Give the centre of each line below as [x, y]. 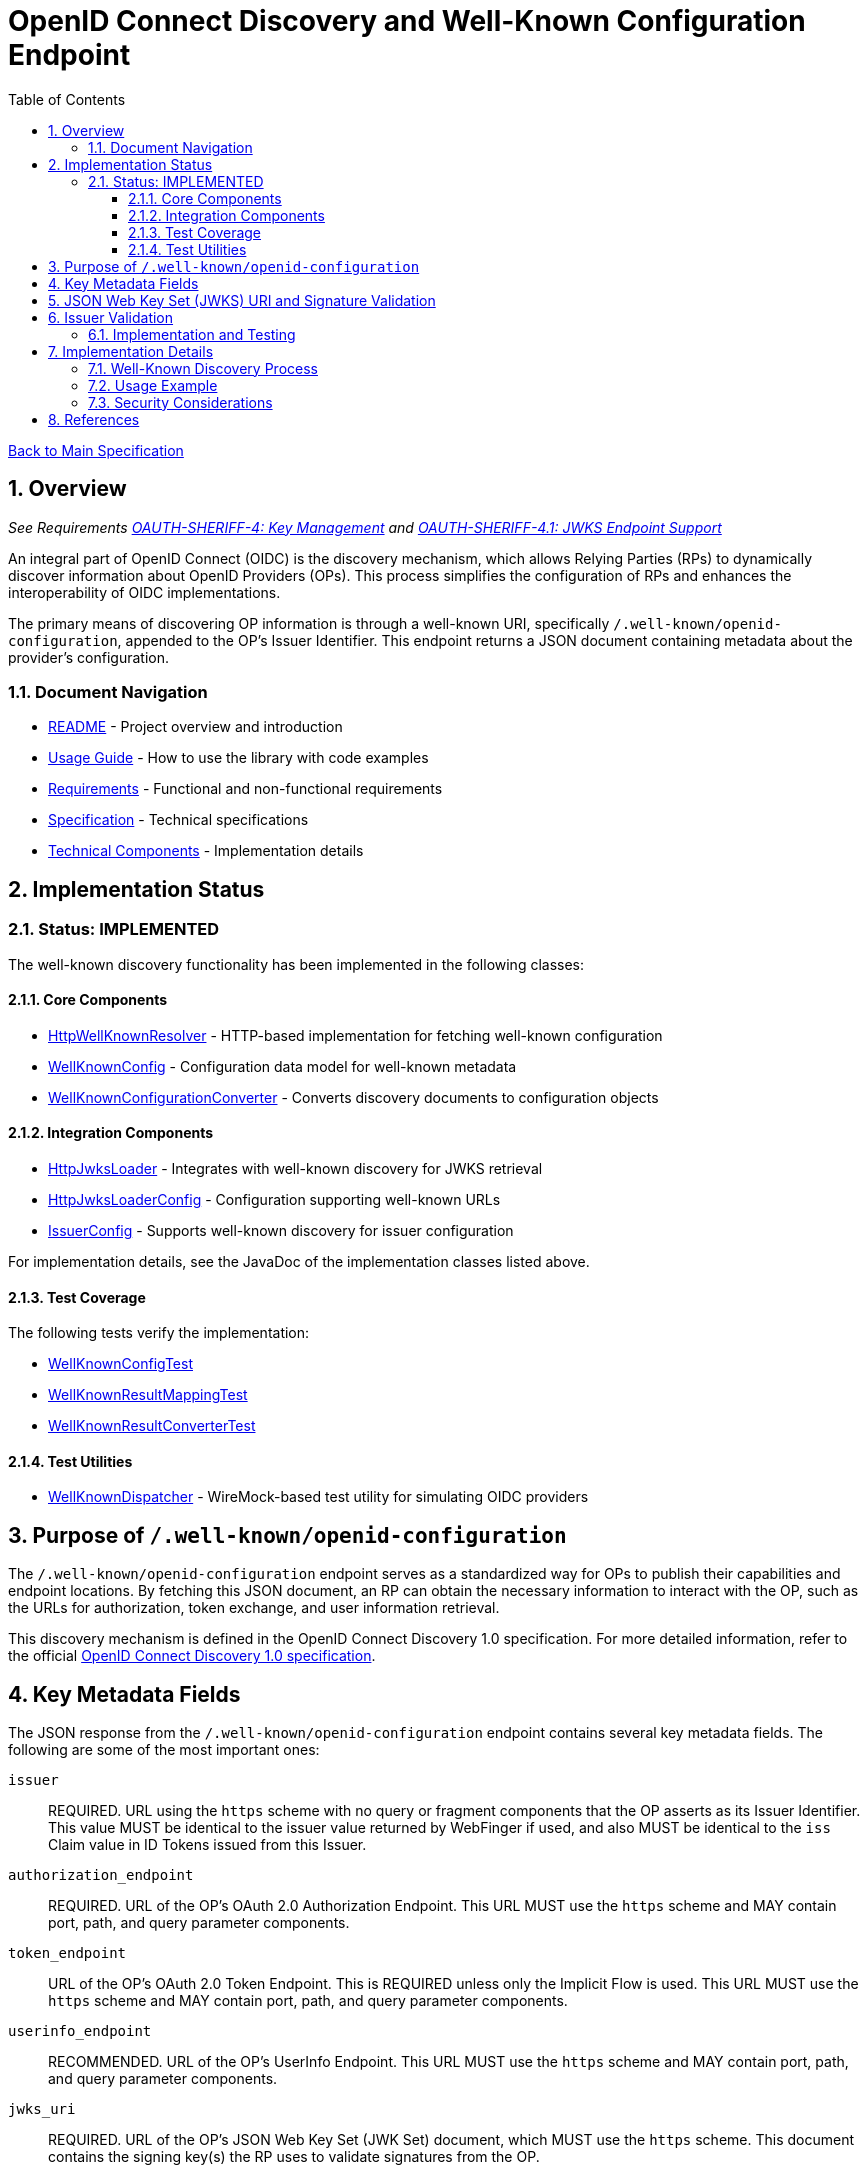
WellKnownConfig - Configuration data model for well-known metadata [282, 1066]
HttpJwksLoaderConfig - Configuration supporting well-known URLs [274, 1199]
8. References [94, 419]
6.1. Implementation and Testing [192, 334]
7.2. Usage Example [153, 385]
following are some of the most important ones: [164, 1750]
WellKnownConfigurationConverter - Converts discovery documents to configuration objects [353, 1097]
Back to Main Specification [96, 450]
